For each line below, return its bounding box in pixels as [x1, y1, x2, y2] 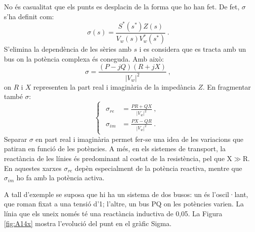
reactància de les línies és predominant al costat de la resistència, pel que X [4, 153, 232, 163]
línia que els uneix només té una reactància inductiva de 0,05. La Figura [4, 208, 222, 218]
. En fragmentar [203, 81, 251, 92]
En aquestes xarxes [4, 163, 62, 173]
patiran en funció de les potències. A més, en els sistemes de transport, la [4, 143, 226, 154]
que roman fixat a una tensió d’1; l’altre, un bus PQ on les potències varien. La [4, 199, 244, 209]
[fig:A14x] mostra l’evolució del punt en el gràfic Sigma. [4, 218, 172, 228]
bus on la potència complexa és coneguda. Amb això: [4, 53, 164, 64]
